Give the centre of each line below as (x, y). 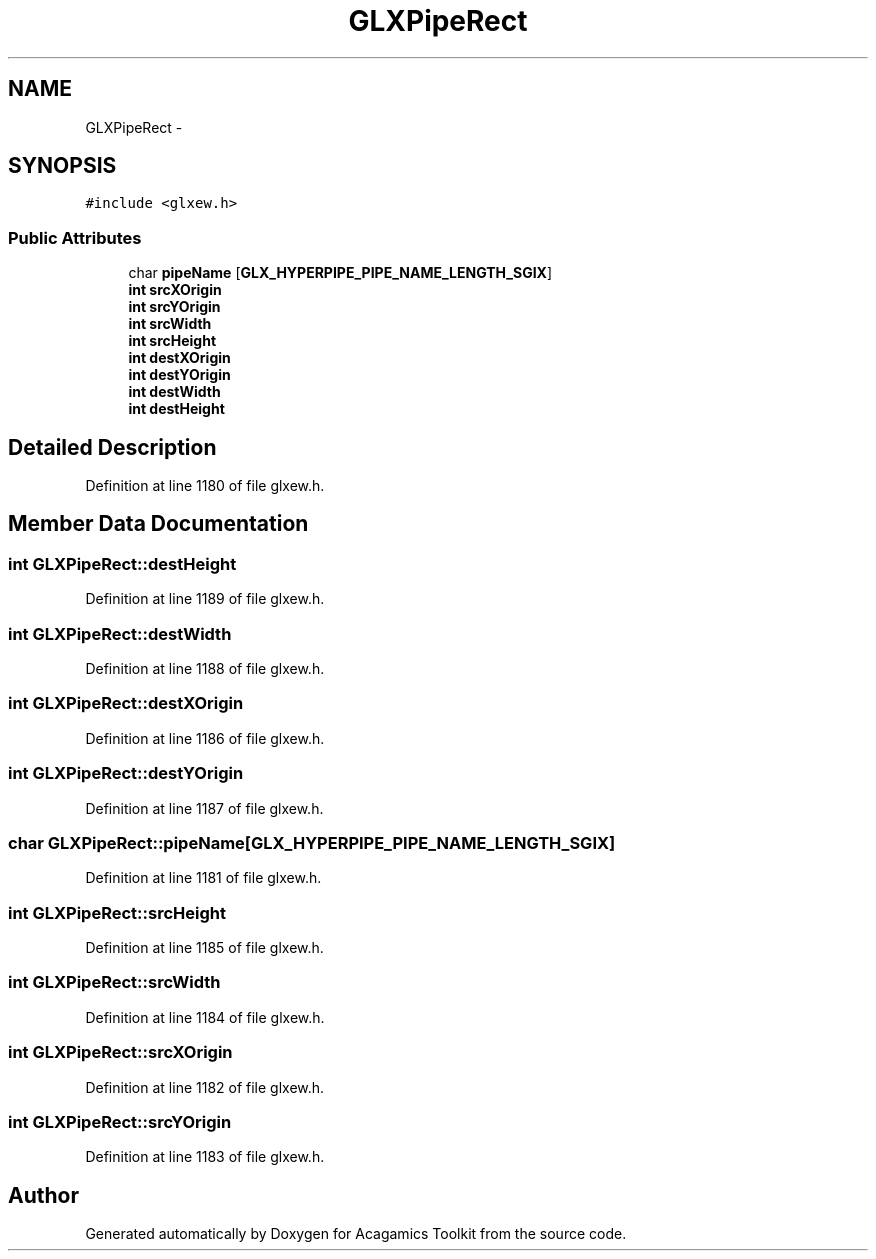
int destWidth (174, 392)
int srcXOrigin (175, 290)
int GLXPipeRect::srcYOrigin (120, 1121)
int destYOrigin (179, 375)
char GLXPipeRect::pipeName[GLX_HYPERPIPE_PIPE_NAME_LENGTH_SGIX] (312, 842)
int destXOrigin (179, 358)
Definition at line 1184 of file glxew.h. (205, 1017)
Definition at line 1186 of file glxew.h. (205, 738)
